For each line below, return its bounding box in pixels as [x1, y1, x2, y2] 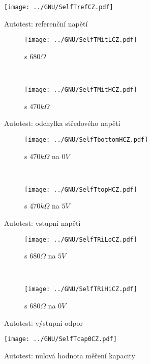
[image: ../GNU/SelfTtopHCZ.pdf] [24, 186, 137, 193]
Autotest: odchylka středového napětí [4, 118, 120, 128]
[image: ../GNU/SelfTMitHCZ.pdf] [24, 86, 137, 94]
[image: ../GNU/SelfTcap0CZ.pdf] [4, 335, 117, 343]
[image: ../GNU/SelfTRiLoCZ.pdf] [24, 236, 137, 243]
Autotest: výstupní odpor [4, 317, 83, 328]
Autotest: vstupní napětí [4, 218, 81, 228]
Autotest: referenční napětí [4, 18, 88, 29]
